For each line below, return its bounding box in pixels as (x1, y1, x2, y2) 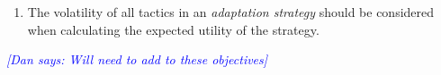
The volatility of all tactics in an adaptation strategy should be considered (27, 3, 435, 21)
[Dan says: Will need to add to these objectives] (6, 50, 268, 69)
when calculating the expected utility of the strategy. (27, 20, 319, 38)
